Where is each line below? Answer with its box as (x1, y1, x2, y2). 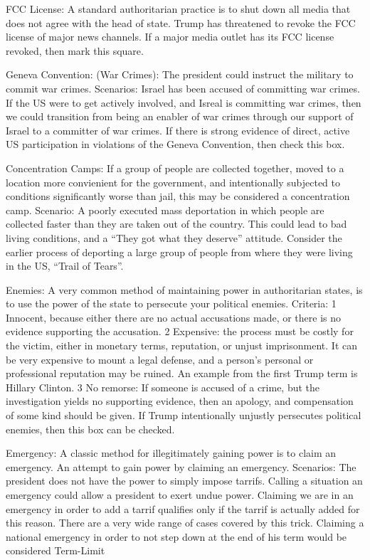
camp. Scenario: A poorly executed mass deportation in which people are (6, 202, 324, 217)
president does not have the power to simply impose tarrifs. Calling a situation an (6, 473, 363, 488)
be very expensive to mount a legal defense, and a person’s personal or (6, 352, 314, 366)
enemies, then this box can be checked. (6, 421, 175, 436)
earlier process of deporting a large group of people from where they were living (6, 244, 353, 259)
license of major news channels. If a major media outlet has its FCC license (6, 29, 334, 44)
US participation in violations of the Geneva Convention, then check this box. (6, 137, 345, 152)
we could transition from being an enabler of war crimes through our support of (6, 109, 354, 124)
